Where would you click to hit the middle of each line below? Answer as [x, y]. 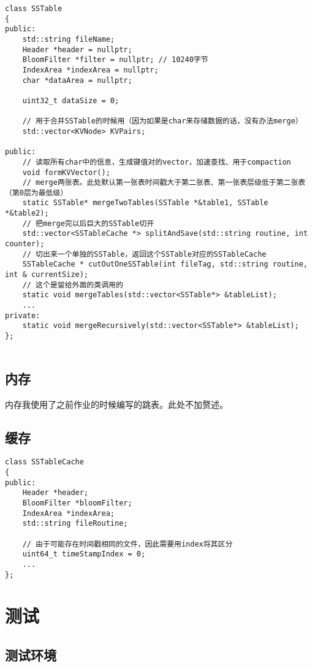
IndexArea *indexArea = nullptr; [90, 70]
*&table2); [27, 213]
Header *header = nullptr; [77, 49]
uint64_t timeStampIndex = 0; [84, 554]
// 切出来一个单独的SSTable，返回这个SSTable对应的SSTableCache [144, 254]
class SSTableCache [44, 462]
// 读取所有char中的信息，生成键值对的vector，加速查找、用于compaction [157, 162]
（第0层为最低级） [36, 193]
